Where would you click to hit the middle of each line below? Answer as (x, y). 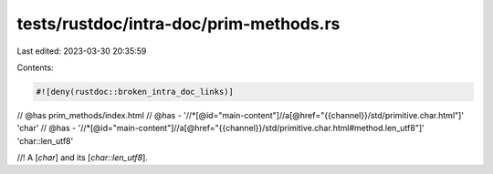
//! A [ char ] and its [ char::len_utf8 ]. (82, 158)
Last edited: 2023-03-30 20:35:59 (82, 51)
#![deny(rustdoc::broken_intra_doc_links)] (135, 92)
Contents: (35, 67)
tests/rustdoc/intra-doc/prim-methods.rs (178, 24)
